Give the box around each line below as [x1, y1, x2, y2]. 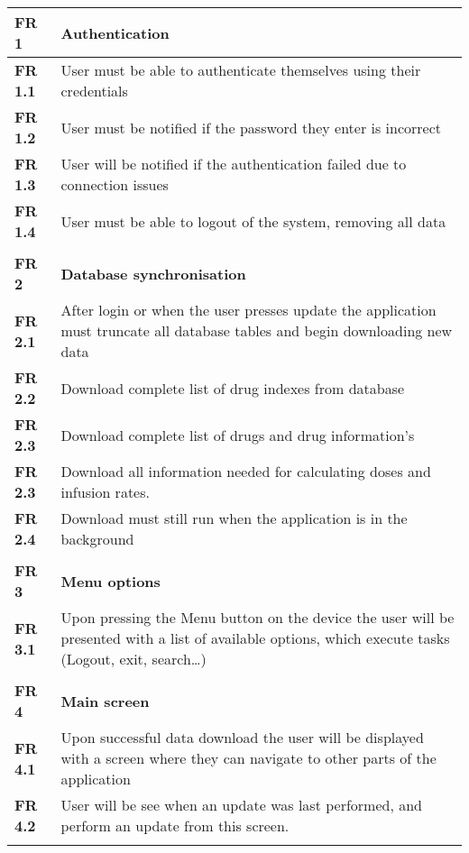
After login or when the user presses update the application [60, 299, 437, 320]
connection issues [60, 174, 169, 195]
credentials [60, 80, 128, 101]
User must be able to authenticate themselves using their [60, 60, 421, 80]
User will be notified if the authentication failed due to [60, 153, 407, 174]
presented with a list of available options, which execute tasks [60, 628, 450, 648]
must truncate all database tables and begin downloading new [60, 320, 453, 341]
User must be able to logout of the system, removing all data [60, 210, 446, 232]
